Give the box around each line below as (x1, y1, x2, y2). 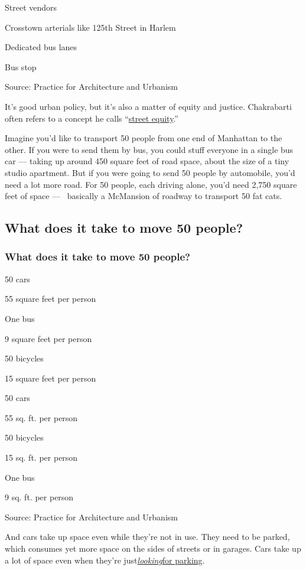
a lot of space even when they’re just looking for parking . (5, 553, 205, 566)
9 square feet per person (5, 332, 92, 344)
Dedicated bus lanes (5, 41, 77, 53)
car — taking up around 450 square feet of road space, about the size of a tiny (5, 155, 289, 167)
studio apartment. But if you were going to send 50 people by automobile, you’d (5, 166, 295, 178)
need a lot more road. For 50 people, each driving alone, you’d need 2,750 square (5, 178, 297, 190)
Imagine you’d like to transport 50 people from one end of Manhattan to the (5, 132, 282, 144)
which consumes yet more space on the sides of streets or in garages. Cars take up (5, 542, 301, 555)
